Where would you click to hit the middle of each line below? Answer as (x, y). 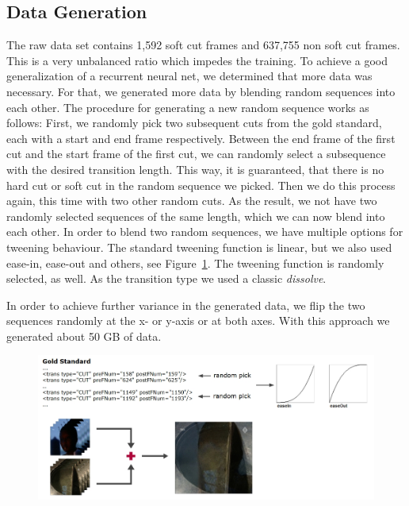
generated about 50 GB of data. (84, 336)
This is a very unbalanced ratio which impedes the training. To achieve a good (197, 60)
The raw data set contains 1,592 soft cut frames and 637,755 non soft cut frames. (203, 45)
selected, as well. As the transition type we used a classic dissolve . (166, 278)
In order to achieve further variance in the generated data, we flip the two (186, 305)
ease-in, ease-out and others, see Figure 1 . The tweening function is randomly (195, 263)
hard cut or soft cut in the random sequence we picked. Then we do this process (201, 185)
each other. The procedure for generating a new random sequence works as (188, 107)
